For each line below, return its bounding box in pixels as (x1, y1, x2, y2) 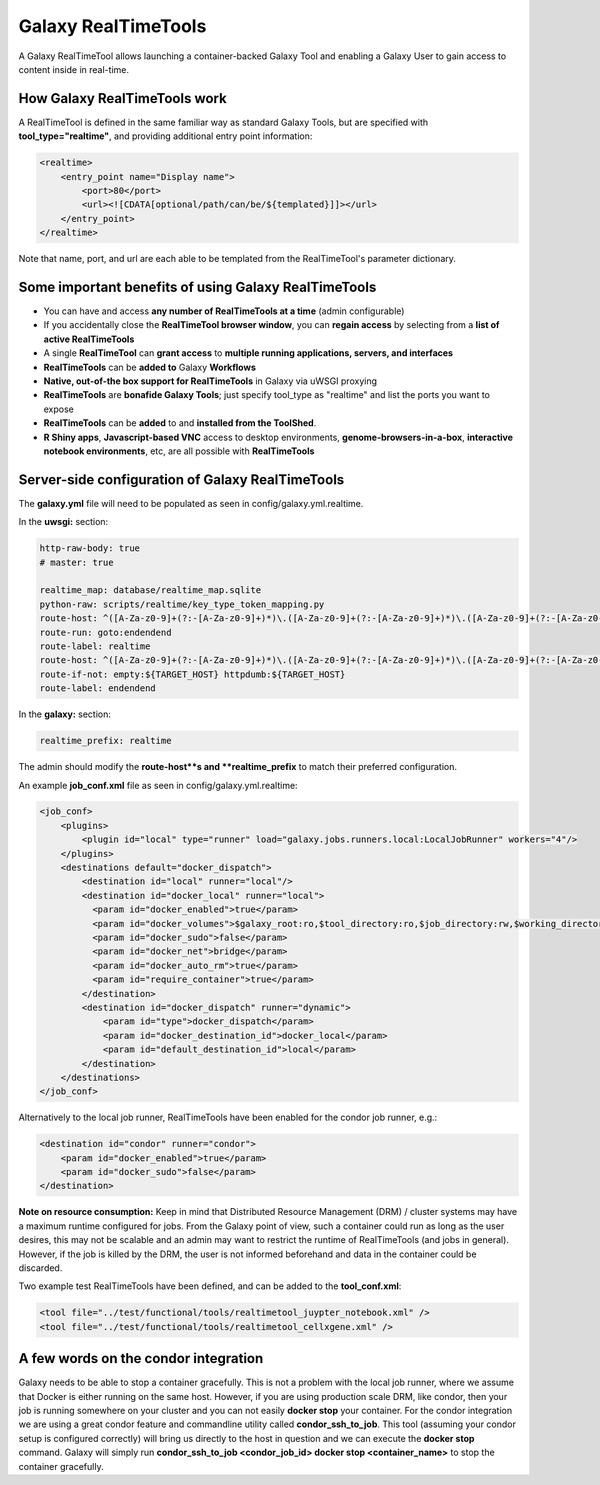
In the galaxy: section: (18, 708, 112, 720)
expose (43, 403, 75, 415)
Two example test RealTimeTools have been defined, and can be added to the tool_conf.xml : (18, 1280, 402, 1292)
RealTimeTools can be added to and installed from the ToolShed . (43, 417, 317, 429)
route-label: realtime (39, 640, 151, 652)
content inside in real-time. (18, 63, 130, 75)
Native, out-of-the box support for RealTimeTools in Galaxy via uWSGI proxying (43, 375, 377, 387)
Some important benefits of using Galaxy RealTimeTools (18, 278, 377, 295)
